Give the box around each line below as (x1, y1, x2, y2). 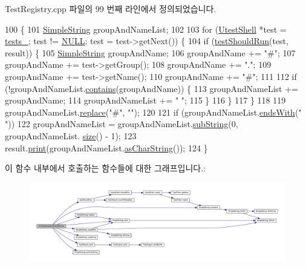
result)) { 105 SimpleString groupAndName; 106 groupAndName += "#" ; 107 (5, 46, 296, 59)
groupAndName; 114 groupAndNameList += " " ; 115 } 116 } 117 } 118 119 (5, 94, 286, 107)
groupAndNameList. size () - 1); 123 (5, 129, 137, 142)
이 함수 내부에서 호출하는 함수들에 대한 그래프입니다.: (5, 162, 206, 174)
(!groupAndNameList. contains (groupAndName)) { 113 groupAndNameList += (5, 82, 298, 94)
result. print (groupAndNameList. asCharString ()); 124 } (5, 141, 208, 154)
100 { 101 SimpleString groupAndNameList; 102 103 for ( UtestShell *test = (5, 22, 287, 35)
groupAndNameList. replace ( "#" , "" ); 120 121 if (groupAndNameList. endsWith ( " (5, 105, 302, 118)
